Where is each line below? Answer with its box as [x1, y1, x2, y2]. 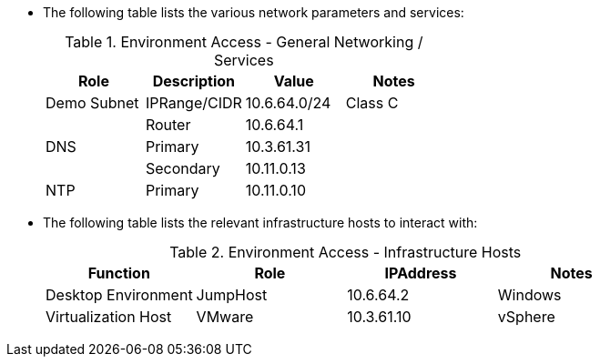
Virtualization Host [46, 308, 172, 326]
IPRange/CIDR [145, 94, 242, 112]
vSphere [497, 308, 555, 326]
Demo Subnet [46, 94, 139, 112]
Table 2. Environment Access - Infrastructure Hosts [169, 243, 522, 261]
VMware [196, 308, 254, 326]
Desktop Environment [46, 286, 193, 304]
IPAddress [384, 264, 457, 282]
